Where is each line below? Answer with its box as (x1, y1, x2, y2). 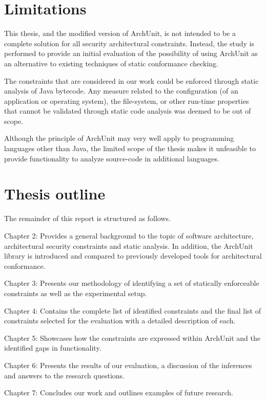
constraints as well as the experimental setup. (4, 287, 147, 298)
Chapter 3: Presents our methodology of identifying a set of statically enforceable (4, 278, 259, 288)
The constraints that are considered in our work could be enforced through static (4, 75, 259, 86)
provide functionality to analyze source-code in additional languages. (4, 153, 219, 163)
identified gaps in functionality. (4, 342, 101, 353)
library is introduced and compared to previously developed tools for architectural (4, 250, 262, 261)
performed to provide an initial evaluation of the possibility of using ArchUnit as (4, 48, 258, 59)
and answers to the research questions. (4, 370, 125, 380)
